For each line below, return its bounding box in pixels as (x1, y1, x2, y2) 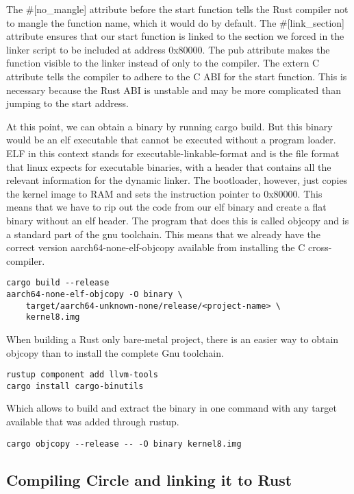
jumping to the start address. (6, 96, 129, 110)
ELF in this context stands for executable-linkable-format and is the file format (6, 145, 340, 160)
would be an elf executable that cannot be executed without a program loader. (6, 132, 336, 147)
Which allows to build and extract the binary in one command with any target (6, 401, 337, 415)
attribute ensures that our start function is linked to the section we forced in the (6, 29, 344, 43)
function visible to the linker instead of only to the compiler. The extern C (6, 56, 320, 70)
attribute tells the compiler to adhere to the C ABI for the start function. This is (6, 69, 347, 83)
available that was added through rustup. (6, 414, 179, 428)
